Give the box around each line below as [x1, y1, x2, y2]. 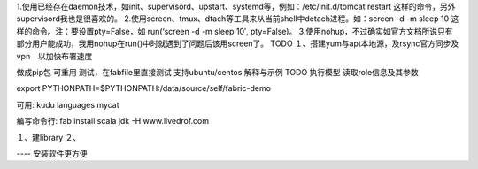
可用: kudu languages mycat [16, 99, 119, 110]
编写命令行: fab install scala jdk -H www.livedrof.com [16, 116, 210, 127]
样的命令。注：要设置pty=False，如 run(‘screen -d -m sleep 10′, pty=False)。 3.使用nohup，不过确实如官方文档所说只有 [16, 26, 453, 36]
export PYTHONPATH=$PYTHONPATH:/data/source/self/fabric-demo [16, 83, 272, 94]
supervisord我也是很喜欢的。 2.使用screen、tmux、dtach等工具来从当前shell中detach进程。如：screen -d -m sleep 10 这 [16, 13, 459, 24]
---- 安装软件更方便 [16, 148, 88, 158]
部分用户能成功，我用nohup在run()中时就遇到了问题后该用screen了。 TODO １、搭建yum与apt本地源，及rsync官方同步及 [16, 38, 459, 49]
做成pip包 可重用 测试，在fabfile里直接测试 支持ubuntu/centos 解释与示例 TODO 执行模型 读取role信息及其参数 [16, 66, 420, 77]
